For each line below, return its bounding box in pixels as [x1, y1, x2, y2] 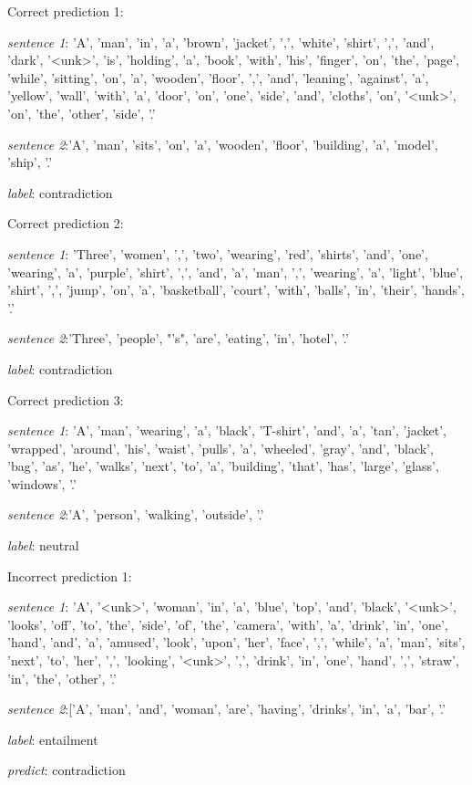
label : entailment [7, 729, 98, 748]
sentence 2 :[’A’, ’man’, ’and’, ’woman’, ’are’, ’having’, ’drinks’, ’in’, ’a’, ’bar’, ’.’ [7, 699, 446, 718]
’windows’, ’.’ [7, 474, 77, 493]
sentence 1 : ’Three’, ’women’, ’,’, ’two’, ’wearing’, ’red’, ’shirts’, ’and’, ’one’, [7, 244, 428, 263]
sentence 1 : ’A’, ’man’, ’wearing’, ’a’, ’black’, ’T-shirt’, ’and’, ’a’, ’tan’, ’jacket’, [7, 421, 446, 440]
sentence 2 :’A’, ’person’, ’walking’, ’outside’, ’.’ [7, 505, 264, 524]
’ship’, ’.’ [7, 152, 53, 172]
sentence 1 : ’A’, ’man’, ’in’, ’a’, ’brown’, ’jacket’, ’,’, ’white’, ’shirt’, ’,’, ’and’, [7, 32, 435, 51]
